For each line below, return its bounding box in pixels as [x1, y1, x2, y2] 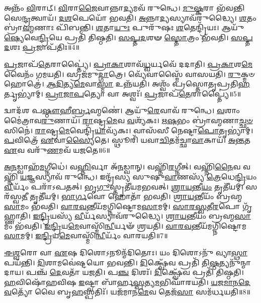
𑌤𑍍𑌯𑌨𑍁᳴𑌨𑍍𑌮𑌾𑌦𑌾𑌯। [219, 257, 251, 267]
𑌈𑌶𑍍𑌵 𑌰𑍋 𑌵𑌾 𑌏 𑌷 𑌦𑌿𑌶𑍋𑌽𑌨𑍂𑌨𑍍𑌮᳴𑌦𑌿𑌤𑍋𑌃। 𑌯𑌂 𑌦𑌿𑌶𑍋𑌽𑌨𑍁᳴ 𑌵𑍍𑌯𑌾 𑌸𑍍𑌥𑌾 [4, 247, 247, 258]
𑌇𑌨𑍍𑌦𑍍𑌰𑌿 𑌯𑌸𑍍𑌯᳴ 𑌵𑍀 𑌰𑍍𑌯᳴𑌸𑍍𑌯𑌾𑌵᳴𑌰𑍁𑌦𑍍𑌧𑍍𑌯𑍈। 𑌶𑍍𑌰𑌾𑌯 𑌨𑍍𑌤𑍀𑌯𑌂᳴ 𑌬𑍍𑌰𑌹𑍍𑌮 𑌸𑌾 [33, 211, 251, 221]
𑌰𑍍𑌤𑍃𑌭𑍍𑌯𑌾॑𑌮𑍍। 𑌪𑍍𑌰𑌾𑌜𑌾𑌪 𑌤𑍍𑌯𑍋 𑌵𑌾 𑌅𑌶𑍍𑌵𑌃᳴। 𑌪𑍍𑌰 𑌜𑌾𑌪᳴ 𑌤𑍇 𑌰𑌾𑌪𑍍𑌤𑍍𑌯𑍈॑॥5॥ [4, 88, 241, 98]
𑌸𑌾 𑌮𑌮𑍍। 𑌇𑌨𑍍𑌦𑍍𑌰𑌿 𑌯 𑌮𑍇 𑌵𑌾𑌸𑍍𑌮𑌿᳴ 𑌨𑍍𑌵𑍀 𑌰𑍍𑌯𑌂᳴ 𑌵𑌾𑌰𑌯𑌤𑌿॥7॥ [4, 230, 168, 241]
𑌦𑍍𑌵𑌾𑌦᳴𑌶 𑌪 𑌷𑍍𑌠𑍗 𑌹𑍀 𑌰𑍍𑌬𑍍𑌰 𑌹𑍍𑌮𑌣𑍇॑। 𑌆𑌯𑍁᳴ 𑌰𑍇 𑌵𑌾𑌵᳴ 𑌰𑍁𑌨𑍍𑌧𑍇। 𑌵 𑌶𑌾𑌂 [4, 105, 240, 116]
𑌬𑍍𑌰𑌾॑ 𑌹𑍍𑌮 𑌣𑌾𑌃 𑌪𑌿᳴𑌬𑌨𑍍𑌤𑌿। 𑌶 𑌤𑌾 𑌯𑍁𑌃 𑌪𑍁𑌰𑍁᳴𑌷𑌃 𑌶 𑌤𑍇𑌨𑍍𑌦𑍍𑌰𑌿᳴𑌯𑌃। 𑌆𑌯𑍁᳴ [4, 22, 244, 33]
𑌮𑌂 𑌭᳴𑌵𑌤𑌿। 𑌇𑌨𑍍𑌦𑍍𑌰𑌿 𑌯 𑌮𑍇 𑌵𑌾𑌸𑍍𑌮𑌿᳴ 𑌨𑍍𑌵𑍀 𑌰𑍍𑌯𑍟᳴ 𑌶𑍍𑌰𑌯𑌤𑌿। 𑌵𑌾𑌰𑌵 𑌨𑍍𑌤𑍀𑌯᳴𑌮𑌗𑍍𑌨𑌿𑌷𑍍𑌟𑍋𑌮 [4, 220, 247, 231]
